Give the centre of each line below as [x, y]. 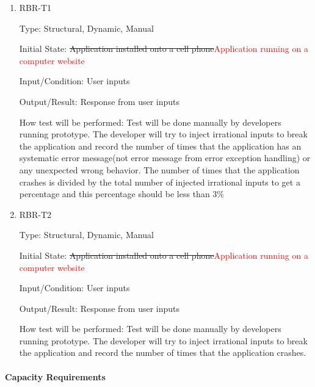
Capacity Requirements [55, 376]
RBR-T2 [35, 214]
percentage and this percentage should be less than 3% [121, 194]
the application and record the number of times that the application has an [160, 146]
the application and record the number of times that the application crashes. [163, 353]
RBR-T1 [35, 7]
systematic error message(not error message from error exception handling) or [165, 158]
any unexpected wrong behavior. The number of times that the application [159, 169]
